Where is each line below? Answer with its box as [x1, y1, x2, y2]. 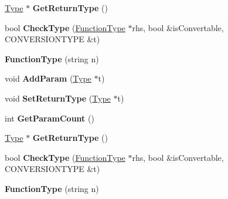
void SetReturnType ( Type [5, 92, 111, 104]
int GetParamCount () [5, 112, 94, 124]
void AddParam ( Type [5, 72, 91, 85]
